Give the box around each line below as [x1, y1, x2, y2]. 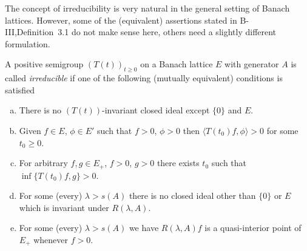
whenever [33, 233, 69, 246]
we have [129, 221, 159, 234]
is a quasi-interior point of [204, 221, 302, 234]
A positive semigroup [5, 58, 84, 70]
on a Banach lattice [140, 58, 213, 70]
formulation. [5, 37, 50, 50]
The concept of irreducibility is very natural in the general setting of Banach [5, 2, 290, 14]
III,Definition [5, 25, 54, 38]
